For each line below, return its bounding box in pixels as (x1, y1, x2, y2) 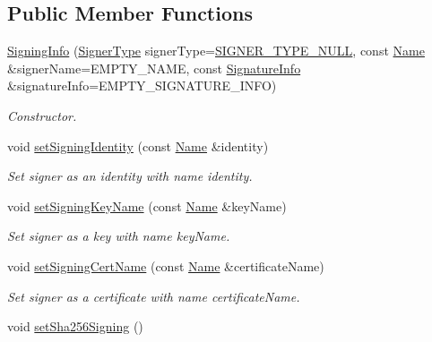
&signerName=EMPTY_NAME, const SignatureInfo (7, 58, 301, 77)
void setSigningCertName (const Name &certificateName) (7, 256, 324, 275)
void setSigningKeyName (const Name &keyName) (7, 196, 287, 215)
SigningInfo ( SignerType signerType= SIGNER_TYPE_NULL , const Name (7, 41, 425, 60)
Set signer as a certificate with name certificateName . (7, 286, 300, 305)
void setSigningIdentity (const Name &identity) (7, 136, 269, 155)
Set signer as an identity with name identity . (7, 167, 253, 185)
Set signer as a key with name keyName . (7, 227, 230, 245)
